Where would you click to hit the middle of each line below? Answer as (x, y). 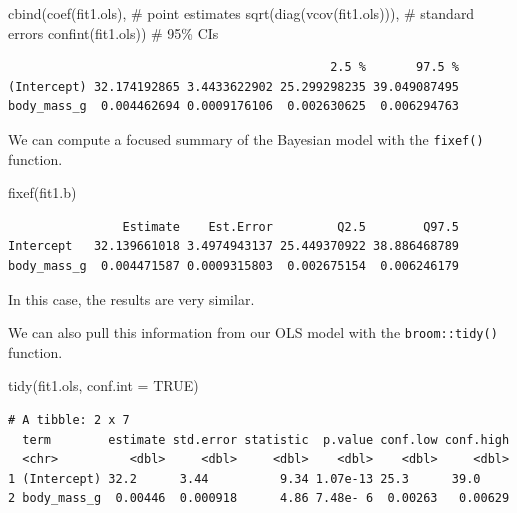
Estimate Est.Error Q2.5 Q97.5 (291, 226)
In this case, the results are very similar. (131, 298)
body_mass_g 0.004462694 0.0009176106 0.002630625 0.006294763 (234, 106)
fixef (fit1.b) (42, 192)
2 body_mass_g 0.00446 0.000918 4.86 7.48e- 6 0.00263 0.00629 (259, 498)
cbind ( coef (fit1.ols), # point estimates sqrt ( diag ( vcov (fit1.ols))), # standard (241, 13)
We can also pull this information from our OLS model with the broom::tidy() (253, 332)
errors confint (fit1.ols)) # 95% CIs (113, 32)
